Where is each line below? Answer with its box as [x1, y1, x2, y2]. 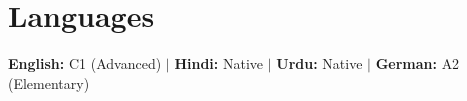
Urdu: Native [276, 53, 363, 74]
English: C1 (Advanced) [8, 53, 162, 74]
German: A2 [375, 53, 460, 74]
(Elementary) [8, 72, 90, 93]
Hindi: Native [174, 53, 263, 74]
